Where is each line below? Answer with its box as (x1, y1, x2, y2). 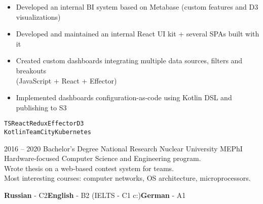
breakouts (16, 65, 47, 75)
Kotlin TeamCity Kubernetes (4, 129, 91, 136)
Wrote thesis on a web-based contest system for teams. (4, 162, 174, 173)
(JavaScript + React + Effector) (16, 75, 117, 86)
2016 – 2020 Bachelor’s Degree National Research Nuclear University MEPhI (4, 143, 243, 153)
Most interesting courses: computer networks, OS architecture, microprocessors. (4, 173, 251, 183)
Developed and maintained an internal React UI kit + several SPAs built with (16, 28, 259, 39)
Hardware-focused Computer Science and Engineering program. (4, 153, 201, 164)
